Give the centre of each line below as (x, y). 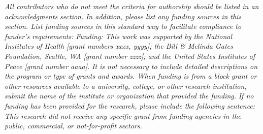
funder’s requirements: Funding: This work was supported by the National (119, 36)
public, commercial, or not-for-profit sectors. (73, 126)
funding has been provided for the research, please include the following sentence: (130, 105)
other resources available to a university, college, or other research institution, (126, 86)
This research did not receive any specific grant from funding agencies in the (123, 115)
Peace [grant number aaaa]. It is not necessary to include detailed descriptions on (131, 66)
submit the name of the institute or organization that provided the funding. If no (129, 96)
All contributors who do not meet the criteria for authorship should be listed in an (132, 6)
